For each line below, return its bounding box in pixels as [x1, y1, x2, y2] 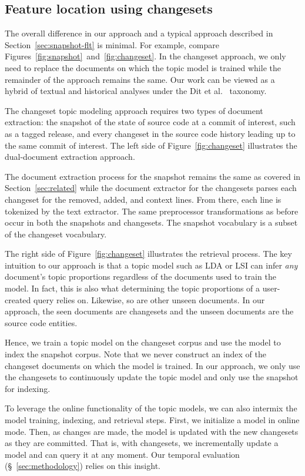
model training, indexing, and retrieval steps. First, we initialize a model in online [5, 414, 300, 426]
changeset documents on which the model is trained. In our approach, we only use [5, 359, 300, 371]
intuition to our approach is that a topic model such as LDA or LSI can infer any [5, 259, 298, 271]
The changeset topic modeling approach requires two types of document [5, 104, 263, 116]
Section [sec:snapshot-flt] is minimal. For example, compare [5, 38, 219, 51]
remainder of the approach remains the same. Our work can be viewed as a [5, 73, 275, 85]
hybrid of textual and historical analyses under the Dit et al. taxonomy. [5, 85, 267, 97]
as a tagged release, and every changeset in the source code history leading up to [5, 127, 296, 139]
